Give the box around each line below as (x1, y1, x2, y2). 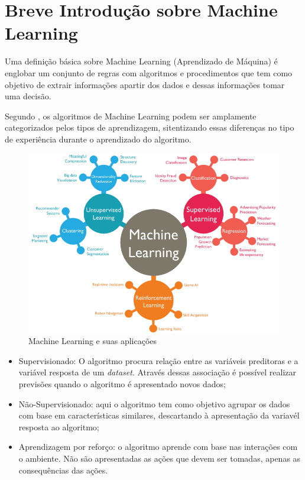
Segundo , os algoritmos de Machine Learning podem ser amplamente (5, 109, 257, 122)
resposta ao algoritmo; (18, 420, 99, 433)
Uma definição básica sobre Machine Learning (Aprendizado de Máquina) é (5, 55, 278, 67)
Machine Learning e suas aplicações (28, 335, 157, 347)
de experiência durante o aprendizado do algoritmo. (5, 132, 192, 145)
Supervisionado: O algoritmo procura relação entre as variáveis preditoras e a (18, 354, 298, 367)
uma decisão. (5, 90, 51, 102)
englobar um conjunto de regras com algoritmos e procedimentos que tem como (5, 66, 293, 79)
